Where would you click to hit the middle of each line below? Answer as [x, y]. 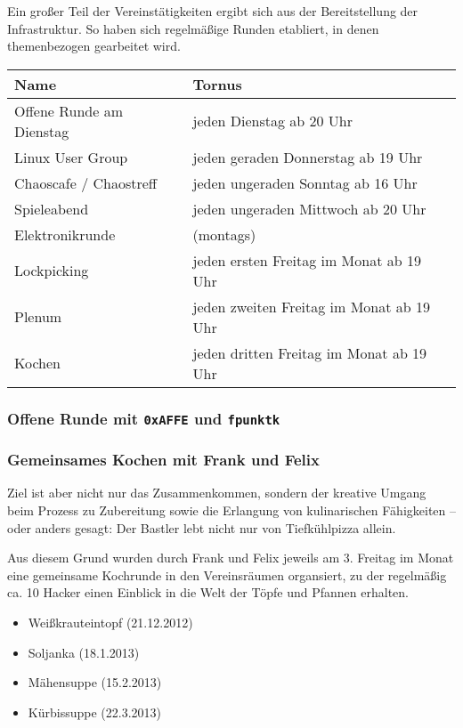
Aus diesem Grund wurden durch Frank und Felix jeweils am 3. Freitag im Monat [231, 558]
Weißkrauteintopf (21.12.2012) [110, 622]
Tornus [217, 84]
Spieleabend [52, 208]
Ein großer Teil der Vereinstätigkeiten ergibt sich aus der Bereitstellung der [213, 11]
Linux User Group [71, 157]
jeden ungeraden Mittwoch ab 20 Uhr [309, 208]
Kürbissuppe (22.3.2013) [94, 712]
